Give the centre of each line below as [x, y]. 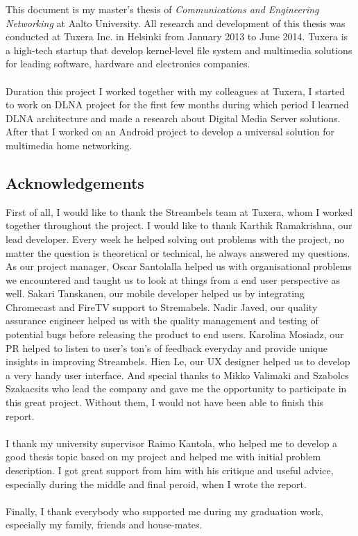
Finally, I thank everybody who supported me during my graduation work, [164, 511]
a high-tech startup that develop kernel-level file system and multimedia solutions [179, 50]
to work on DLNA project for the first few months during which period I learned [177, 104]
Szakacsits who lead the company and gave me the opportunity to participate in [176, 388]
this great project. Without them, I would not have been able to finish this [165, 402]
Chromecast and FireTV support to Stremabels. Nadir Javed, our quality [162, 307]
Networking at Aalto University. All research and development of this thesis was [176, 23]
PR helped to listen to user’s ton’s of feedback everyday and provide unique [167, 347]
